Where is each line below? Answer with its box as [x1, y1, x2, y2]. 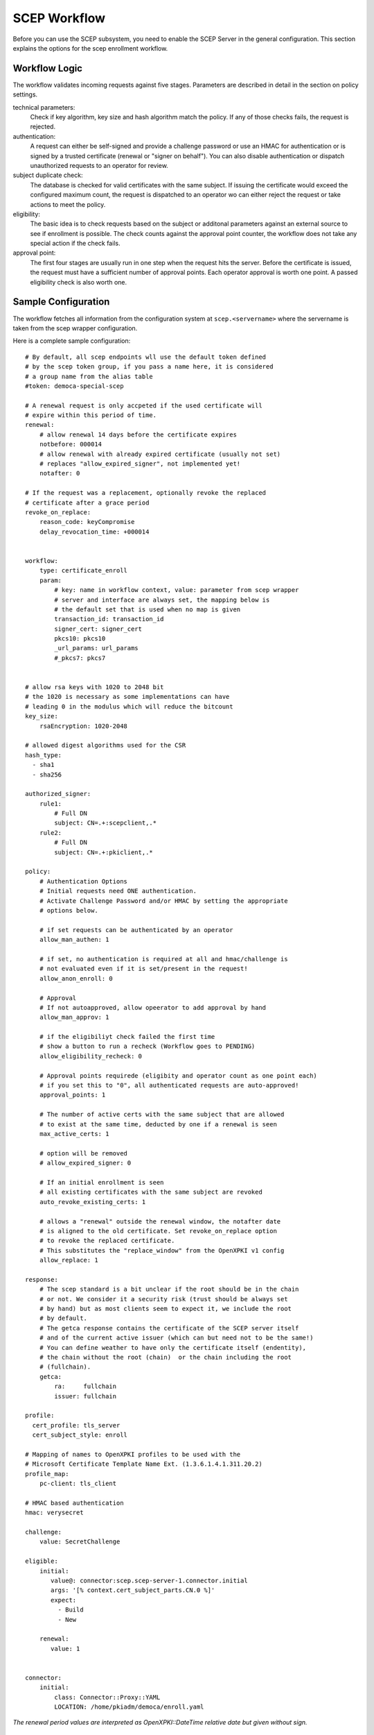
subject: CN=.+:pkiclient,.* [54, 848, 154, 856]
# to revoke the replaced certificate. [39, 1237, 175, 1245]
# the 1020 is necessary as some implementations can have [25, 693, 230, 701]
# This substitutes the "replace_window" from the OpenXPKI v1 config [39, 1246, 285, 1254]
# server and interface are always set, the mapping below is [54, 595, 270, 604]
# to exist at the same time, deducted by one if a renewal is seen [39, 1120, 277, 1128]
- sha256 [32, 770, 62, 779]
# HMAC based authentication [25, 1499, 124, 1507]
